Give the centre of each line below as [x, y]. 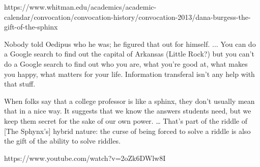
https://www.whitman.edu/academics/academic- [80, 7]
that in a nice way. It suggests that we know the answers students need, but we [128, 111]
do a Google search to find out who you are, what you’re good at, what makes [126, 63]
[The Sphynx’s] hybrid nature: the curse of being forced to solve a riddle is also [127, 131]
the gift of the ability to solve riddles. [62, 141]
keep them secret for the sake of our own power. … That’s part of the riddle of [126, 120]
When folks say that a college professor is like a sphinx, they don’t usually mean [129, 101]
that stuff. [20, 84]
